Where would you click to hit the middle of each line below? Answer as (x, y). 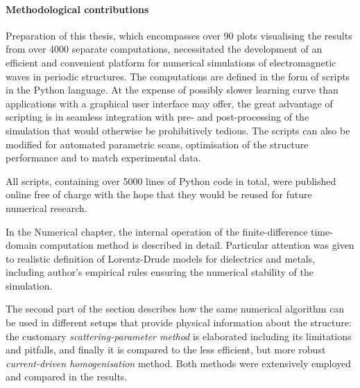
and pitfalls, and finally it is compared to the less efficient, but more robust (166, 350)
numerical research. (46, 208)
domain (22, 245)
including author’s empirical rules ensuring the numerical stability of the (160, 272)
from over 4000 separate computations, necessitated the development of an (164, 49)
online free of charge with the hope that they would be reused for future (159, 194)
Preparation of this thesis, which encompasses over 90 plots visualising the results (179, 35)
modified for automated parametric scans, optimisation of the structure (157, 144)
